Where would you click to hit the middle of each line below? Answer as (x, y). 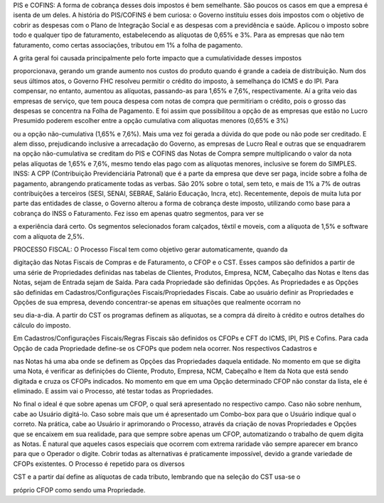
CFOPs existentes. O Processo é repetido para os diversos (99, 464)
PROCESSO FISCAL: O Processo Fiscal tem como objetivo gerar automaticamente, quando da (150, 249)
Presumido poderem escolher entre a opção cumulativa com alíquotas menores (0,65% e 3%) (151, 121)
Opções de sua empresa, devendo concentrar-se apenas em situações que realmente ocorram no (157, 302)
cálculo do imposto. (42, 325)
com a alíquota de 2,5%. (49, 236)
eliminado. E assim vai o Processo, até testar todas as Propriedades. (113, 391)
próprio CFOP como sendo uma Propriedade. (79, 490)
